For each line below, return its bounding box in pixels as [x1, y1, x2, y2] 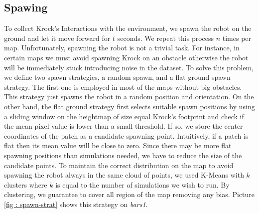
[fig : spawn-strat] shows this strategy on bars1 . [4, 199, 148, 209]
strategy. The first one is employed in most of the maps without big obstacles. [4, 81, 242, 92]
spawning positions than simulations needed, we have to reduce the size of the [4, 150, 242, 160]
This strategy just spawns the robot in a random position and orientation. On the [4, 91, 254, 102]
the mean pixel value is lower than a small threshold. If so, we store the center [4, 121, 243, 131]
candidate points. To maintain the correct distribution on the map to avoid [4, 160, 234, 170]
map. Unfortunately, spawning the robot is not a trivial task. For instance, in [4, 42, 240, 53]
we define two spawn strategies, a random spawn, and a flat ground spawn [4, 72, 231, 82]
